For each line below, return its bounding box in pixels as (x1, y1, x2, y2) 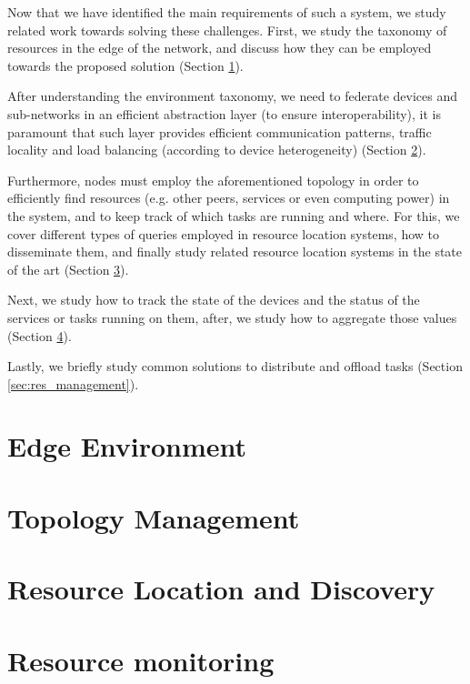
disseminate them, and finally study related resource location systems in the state (7, 242, 463, 261)
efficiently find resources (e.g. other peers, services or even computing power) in (7, 188, 450, 207)
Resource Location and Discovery (7, 570, 435, 608)
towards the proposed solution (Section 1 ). (7, 55, 244, 75)
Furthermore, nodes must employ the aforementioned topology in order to (7, 170, 419, 189)
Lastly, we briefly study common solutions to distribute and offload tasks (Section (7, 357, 463, 376)
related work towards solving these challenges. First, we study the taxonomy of (7, 20, 447, 39)
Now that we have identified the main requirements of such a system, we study (7, 3, 446, 21)
